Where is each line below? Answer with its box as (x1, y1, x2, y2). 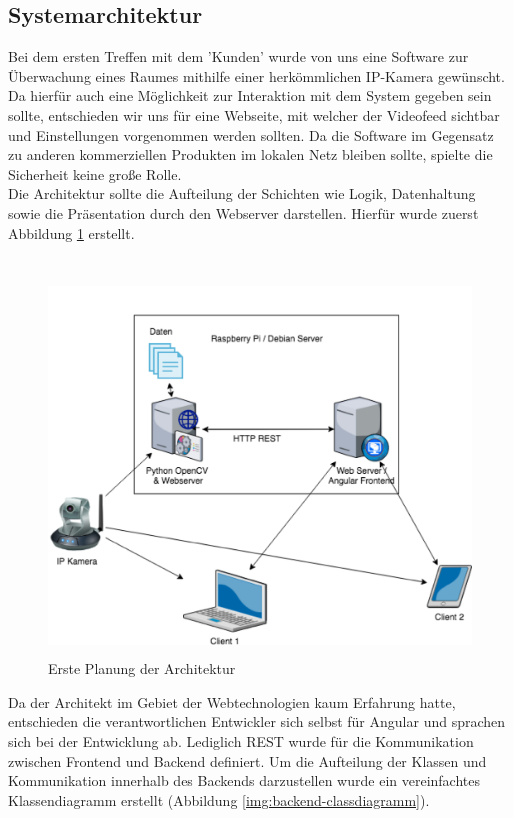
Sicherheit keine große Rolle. (8, 163, 182, 184)
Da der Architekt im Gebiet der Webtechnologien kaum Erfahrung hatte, (8, 691, 456, 712)
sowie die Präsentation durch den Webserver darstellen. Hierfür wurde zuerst (8, 202, 479, 223)
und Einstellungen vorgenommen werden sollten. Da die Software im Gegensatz (8, 124, 494, 145)
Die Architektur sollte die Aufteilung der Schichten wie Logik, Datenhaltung (8, 183, 476, 204)
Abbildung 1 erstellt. (8, 222, 135, 243)
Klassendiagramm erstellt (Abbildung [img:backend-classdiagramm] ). (8, 789, 430, 810)
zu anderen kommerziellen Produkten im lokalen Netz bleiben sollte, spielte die (8, 144, 493, 165)
